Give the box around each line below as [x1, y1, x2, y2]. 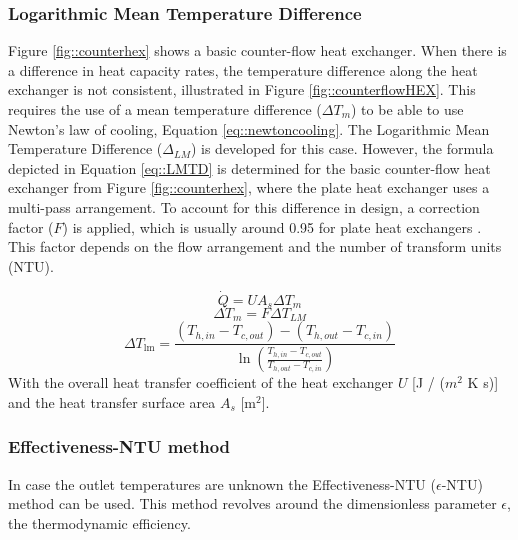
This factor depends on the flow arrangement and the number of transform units [8, 236, 502, 257]
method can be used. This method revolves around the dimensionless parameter [8, 493, 497, 514]
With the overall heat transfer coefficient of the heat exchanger [8, 372, 394, 393]
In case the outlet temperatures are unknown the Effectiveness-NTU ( [8, 473, 436, 494]
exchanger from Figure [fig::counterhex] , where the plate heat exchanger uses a [8, 177, 490, 198]
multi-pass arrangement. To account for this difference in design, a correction [8, 196, 480, 217]
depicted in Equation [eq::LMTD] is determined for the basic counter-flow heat [8, 157, 491, 178]
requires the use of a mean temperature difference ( [8, 99, 322, 119]
